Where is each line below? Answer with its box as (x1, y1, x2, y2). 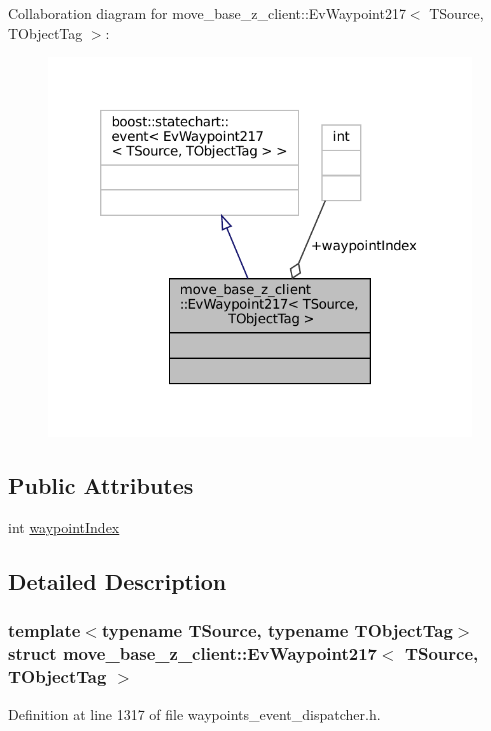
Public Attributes (8, 470, 194, 501)
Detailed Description (8, 566, 227, 597)
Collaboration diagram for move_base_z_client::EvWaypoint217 (8, 3, 406, 23)
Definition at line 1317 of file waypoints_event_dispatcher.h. (8, 703, 381, 724)
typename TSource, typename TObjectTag (101, 618, 453, 643)
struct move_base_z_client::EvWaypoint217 (8, 641, 378, 666)
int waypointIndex (8, 517, 120, 538)
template (8, 618, 81, 643)
